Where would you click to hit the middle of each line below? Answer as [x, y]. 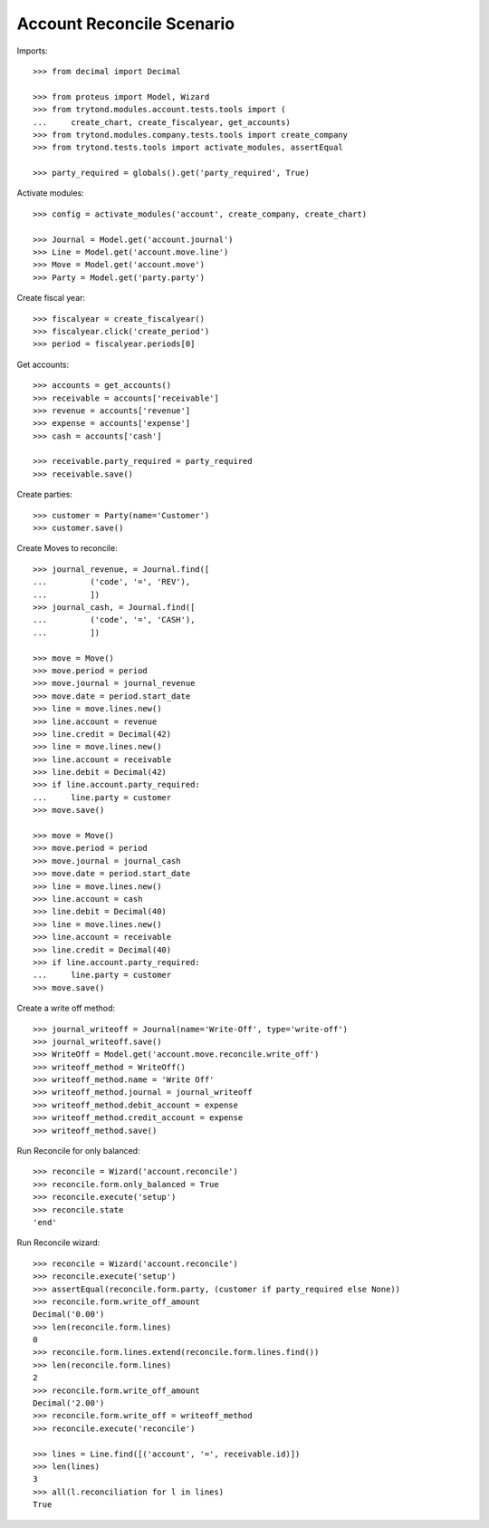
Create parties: [44, 495]
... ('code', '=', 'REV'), [112, 582]
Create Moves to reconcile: [67, 548]
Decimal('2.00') [69, 1403]
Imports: [33, 51]
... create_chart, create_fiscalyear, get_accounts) [162, 122]
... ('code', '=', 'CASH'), [114, 620]
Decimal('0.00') [69, 1315]
